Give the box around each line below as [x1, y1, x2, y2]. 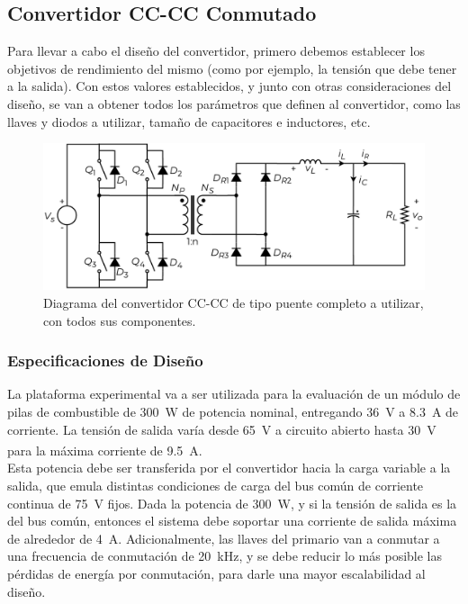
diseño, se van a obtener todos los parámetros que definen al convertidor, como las [7, 94, 461, 113]
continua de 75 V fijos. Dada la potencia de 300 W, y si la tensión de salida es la [7, 493, 457, 512]
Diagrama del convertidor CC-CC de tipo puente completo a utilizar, [43, 293, 424, 311]
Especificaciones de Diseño [7, 349, 203, 372]
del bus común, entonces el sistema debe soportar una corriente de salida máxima [7, 511, 457, 530]
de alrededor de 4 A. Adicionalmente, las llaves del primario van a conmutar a [7, 528, 440, 547]
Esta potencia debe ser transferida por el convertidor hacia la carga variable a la [7, 458, 451, 477]
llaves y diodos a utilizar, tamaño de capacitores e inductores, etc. [7, 112, 371, 131]
